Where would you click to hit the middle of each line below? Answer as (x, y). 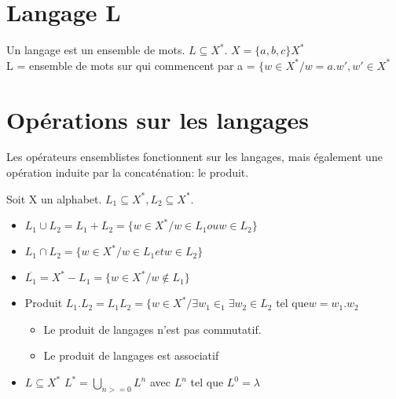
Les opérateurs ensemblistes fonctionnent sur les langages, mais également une (194, 157)
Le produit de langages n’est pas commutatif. (152, 329)
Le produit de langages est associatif (131, 355)
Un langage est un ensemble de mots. (96, 50)
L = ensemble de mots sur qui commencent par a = (131, 65)
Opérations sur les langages (158, 119)
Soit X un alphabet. (54, 198)
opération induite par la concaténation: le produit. (128, 172)
